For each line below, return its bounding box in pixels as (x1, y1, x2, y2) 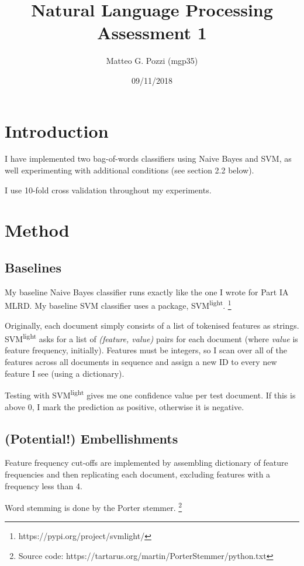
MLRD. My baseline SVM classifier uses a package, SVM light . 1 (5, 298, 232, 312)
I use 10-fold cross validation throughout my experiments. (5, 183, 212, 196)
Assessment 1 (97, 21, 207, 45)
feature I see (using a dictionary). (5, 367, 125, 379)
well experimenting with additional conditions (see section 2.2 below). (5, 164, 254, 176)
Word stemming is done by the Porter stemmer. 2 (5, 500, 182, 513)
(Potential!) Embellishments (5, 429, 178, 447)
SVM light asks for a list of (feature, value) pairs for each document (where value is (5, 331, 298, 345)
